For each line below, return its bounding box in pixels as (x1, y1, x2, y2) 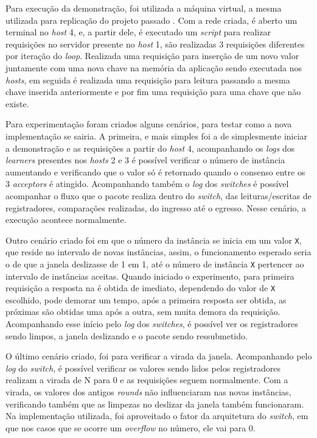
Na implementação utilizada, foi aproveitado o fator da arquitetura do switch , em (5, 409, 308, 422)
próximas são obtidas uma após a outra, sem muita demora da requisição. (5, 305, 280, 318)
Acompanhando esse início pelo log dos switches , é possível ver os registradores (5, 317, 298, 330)
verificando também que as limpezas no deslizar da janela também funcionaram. (5, 397, 304, 410)
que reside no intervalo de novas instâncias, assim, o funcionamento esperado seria (5, 245, 312, 258)
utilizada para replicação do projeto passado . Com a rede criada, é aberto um (5, 13, 298, 26)
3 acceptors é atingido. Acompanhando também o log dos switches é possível (5, 177, 289, 190)
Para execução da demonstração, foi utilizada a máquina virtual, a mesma (5, 2, 282, 14)
